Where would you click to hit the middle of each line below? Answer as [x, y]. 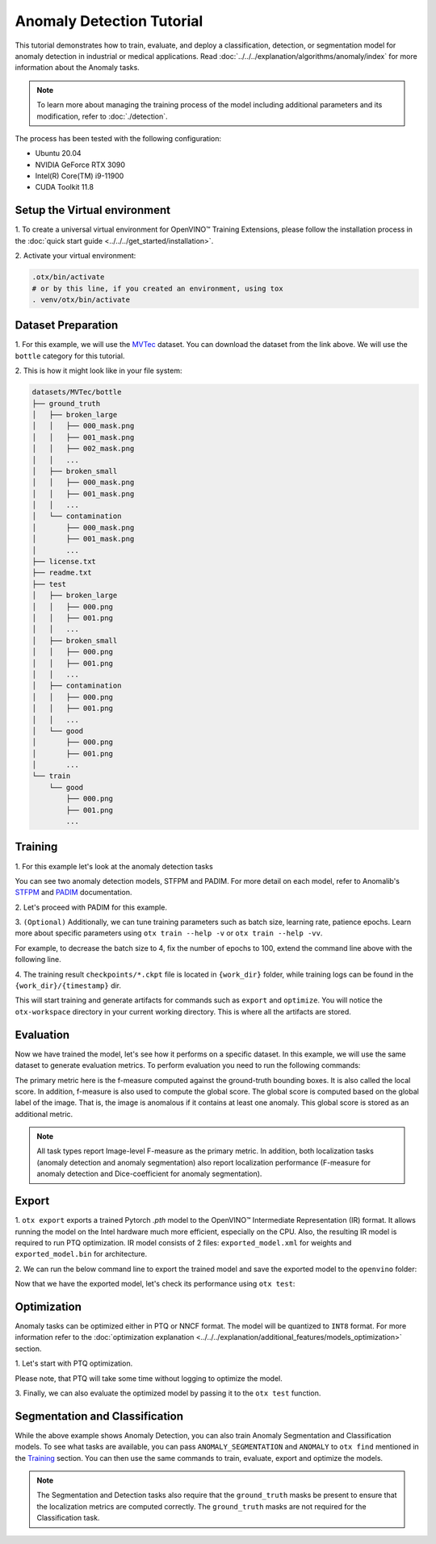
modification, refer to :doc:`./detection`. [103, 116]
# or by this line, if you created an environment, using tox [157, 288]
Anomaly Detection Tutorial [109, 21]
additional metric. [44, 1114]
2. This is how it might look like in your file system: [99, 370]
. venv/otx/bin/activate [81, 299]
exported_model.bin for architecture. [81, 1254]
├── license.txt [64, 562]
